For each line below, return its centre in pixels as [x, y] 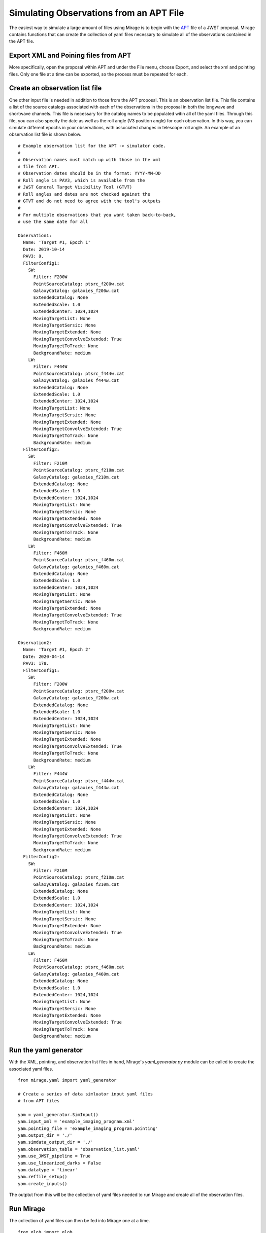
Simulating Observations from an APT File [97, 13]
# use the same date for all [53, 222]
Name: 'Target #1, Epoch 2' [57, 650]
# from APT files [39, 1101]
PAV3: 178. [36, 664]
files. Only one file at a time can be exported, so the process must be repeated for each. [99, 74]
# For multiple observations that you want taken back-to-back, [97, 215]
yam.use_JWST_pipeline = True [54, 1156]
